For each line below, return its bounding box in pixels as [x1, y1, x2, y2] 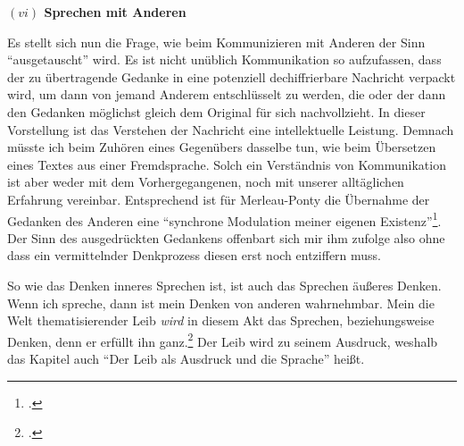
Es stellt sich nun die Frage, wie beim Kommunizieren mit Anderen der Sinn [7, 32, 426, 51]
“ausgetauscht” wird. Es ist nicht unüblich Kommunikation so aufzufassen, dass [7, 50, 442, 69]
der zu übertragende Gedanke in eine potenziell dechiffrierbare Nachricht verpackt [7, 67, 456, 86]
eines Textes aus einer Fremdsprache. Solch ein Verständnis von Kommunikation [7, 155, 446, 173]
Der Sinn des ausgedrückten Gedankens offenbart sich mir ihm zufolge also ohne [7, 228, 445, 247]
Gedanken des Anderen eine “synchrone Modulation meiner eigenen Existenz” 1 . [7, 208, 442, 230]
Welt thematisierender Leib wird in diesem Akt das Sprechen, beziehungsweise [7, 311, 435, 330]
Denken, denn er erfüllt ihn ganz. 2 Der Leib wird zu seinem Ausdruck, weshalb [7, 329, 438, 350]
